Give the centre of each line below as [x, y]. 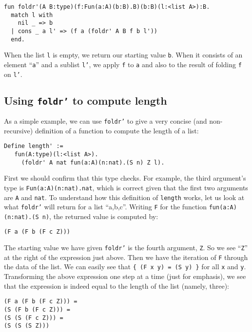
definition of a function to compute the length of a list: [117, 130]
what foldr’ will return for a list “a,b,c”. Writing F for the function [106, 207]
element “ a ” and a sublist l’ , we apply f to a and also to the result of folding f [123, 64]
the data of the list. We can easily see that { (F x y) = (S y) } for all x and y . [125, 267]
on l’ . [13, 74]
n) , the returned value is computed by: [100, 216]
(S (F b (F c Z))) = [37, 309]
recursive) [19, 130]
